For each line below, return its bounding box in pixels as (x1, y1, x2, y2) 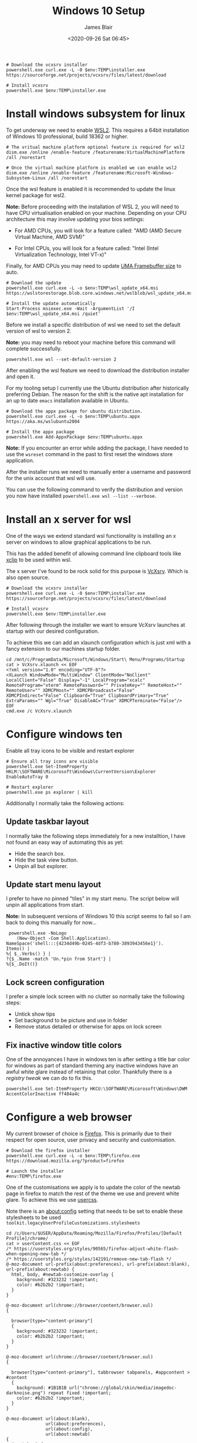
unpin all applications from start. (6, 902, 84, 909)
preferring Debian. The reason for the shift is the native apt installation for (6, 390, 184, 398)
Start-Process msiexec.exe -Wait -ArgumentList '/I (6, 305, 135, 311)
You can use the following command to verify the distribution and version (6, 486, 183, 493)
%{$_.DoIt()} (6, 961, 38, 967)
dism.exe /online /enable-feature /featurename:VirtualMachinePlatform (6, 149, 185, 155)
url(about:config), (45, 1426, 93, 1432)
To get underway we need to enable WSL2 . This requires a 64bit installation (6, 127, 189, 134)
